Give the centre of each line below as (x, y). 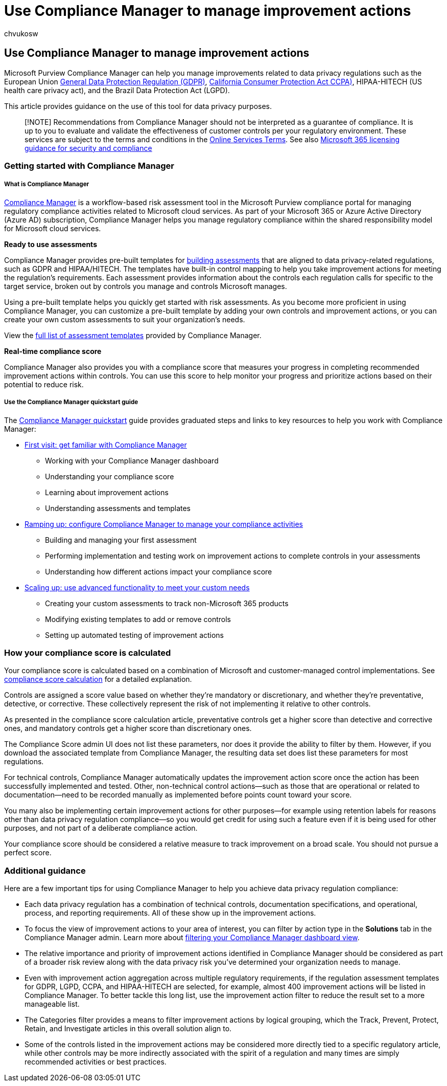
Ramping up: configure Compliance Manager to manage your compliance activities (164, 524)
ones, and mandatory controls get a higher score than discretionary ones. (128, 728)
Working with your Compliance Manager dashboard (132, 460)
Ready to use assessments (51, 244)
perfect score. (28, 853)
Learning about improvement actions (107, 492)
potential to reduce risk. (44, 384)
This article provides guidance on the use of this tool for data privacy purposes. (138, 106)
